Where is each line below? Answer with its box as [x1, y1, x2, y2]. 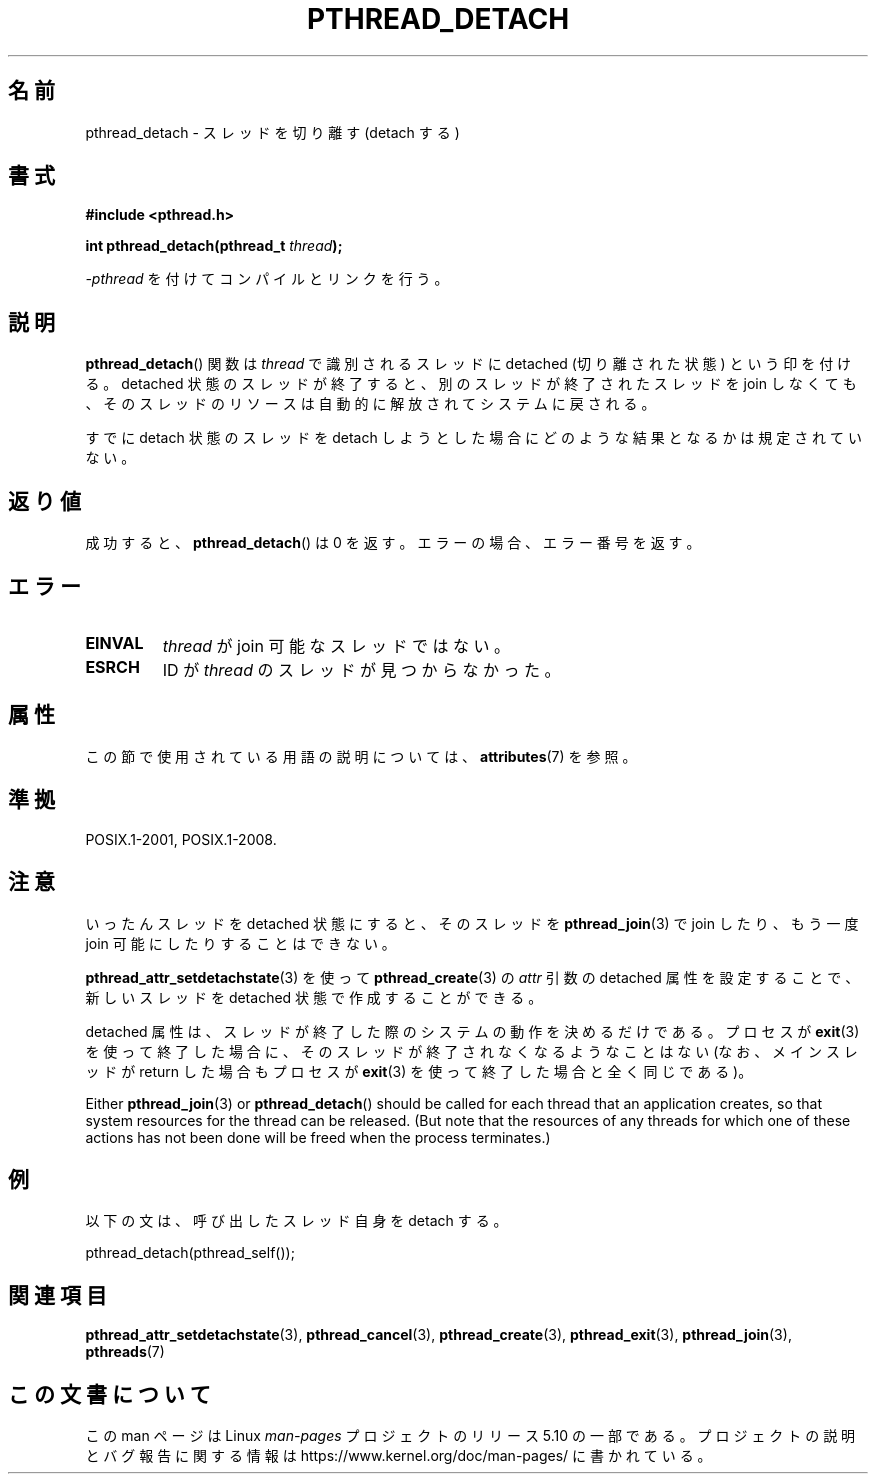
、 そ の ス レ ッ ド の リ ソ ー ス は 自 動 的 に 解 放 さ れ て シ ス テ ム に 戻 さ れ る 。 [85, 395, 656, 413]
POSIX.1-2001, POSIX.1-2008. [85, 830, 277, 848]
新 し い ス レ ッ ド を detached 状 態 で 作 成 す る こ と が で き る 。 [85, 988, 543, 1006]
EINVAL [85, 632, 144, 653]
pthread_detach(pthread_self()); [85, 1244, 295, 1262]
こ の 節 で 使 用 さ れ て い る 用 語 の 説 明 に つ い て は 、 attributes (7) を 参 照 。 [85, 747, 637, 765]
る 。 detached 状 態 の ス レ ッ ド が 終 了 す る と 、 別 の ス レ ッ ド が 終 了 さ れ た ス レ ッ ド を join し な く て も [85, 375, 857, 393]
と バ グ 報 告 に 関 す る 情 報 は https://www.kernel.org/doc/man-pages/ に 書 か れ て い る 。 [85, 1447, 712, 1465]
